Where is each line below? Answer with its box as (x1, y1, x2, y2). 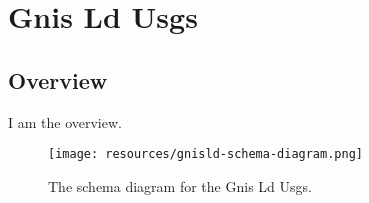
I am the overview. (8, 111, 122, 132)
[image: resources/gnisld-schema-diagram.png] (48, 147, 363, 162)
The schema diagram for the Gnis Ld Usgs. (48, 175, 312, 196)
